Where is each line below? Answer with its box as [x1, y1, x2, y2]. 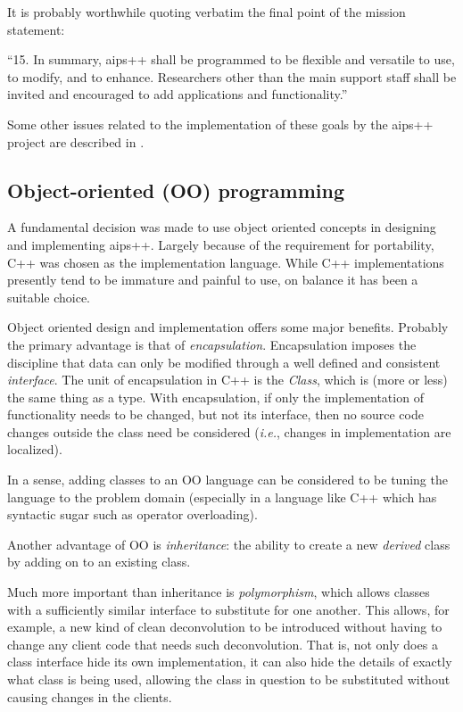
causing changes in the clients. [7, 687, 172, 706]
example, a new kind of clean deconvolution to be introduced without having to [7, 617, 442, 636]
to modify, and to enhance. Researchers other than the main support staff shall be [7, 67, 457, 86]
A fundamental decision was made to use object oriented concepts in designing [7, 218, 436, 236]
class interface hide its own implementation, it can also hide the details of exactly [7, 652, 452, 671]
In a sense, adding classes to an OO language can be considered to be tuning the [7, 470, 448, 489]
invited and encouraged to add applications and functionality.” [7, 85, 348, 103]
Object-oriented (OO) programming [7, 176, 345, 203]
